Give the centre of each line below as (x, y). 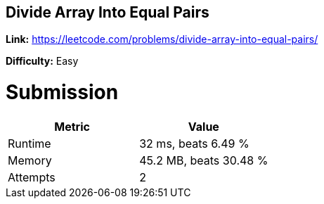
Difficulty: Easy (42, 61)
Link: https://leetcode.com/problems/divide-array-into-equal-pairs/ (162, 39)
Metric (72, 126)
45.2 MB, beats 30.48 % (204, 160)
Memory (30, 160)
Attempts (32, 177)
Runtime (30, 143)
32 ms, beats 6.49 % (194, 143)
